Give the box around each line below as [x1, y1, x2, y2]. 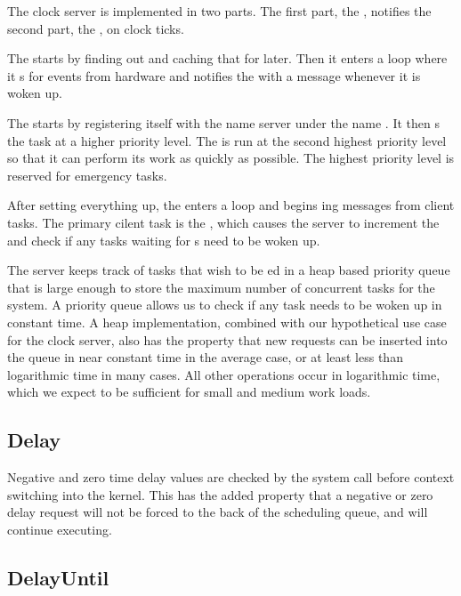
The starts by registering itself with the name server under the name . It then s [7, 113, 440, 132]
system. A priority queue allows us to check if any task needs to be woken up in [7, 295, 442, 314]
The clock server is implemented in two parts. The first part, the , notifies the [7, 2, 432, 20]
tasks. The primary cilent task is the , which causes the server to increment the [7, 213, 440, 231]
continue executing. [7, 519, 112, 538]
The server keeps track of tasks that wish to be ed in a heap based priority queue [7, 261, 450, 279]
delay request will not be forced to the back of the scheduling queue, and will [7, 503, 428, 521]
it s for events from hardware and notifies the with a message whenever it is [7, 66, 421, 85]
